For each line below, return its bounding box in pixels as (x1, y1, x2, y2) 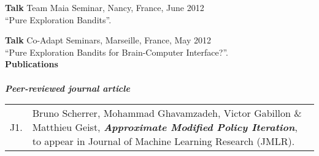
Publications (5, 58, 58, 70)
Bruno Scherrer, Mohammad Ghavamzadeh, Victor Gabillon (32, 106, 291, 121)
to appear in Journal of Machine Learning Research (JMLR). (32, 134, 295, 149)
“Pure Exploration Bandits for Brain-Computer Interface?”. (5, 45, 228, 58)
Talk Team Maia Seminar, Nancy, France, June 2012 (5, 1, 204, 13)
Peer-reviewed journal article (5, 81, 130, 94)
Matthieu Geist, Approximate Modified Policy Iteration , (32, 120, 298, 135)
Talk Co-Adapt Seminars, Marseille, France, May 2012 (5, 34, 212, 46)
